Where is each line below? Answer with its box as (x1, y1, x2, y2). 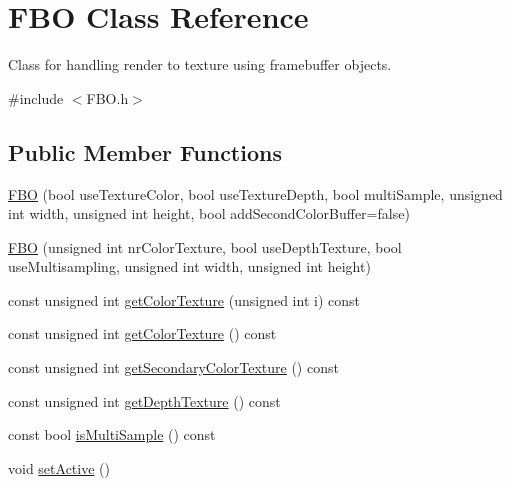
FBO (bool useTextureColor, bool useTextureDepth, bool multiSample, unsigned (8, 183, 503, 204)
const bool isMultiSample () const (8, 424, 216, 445)
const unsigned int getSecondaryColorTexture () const (8, 357, 339, 378)
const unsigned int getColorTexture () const (8, 323, 277, 344)
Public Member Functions (8, 136, 282, 167)
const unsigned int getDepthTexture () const (8, 390, 281, 411)
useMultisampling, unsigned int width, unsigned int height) (8, 256, 371, 277)
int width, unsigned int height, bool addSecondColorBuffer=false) (8, 203, 410, 224)
